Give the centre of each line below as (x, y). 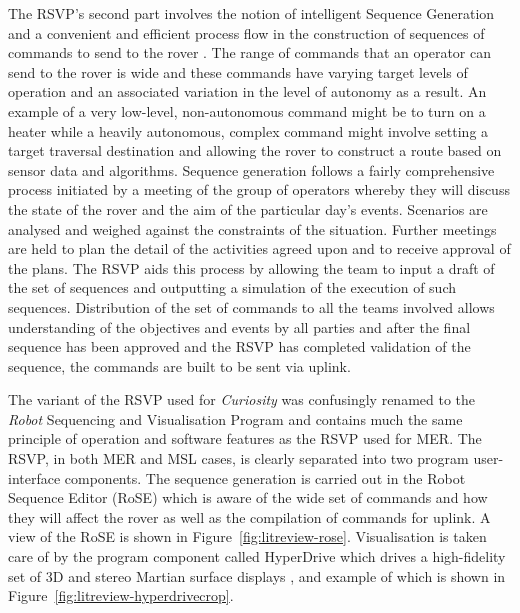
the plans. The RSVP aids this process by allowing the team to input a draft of (251, 267)
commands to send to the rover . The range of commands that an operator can (250, 52)
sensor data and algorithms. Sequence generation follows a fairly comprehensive (251, 169)
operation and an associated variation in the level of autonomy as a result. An (247, 91)
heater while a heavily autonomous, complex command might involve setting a (248, 130)
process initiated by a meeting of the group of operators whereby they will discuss (259, 189)
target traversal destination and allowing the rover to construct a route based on (255, 150)
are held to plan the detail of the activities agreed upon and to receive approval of (259, 248)
